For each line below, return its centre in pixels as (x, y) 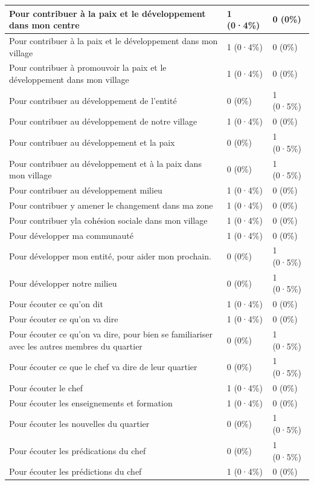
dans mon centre (44, 25)
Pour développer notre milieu (63, 283)
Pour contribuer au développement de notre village (103, 121)
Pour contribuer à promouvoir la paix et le (88, 67)
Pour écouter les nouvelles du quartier (79, 424)
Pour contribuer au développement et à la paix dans (105, 163)
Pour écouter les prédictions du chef (75, 471)
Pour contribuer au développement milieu (86, 190)
